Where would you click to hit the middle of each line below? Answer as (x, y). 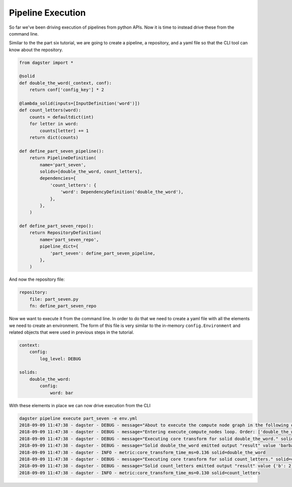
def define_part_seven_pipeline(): (62, 151)
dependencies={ (58, 178)
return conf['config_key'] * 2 (67, 90)
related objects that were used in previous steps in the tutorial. (72, 332)
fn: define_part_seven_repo (63, 306)
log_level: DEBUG (60, 359)
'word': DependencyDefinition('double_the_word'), (122, 192)
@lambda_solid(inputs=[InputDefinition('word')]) (80, 104)
